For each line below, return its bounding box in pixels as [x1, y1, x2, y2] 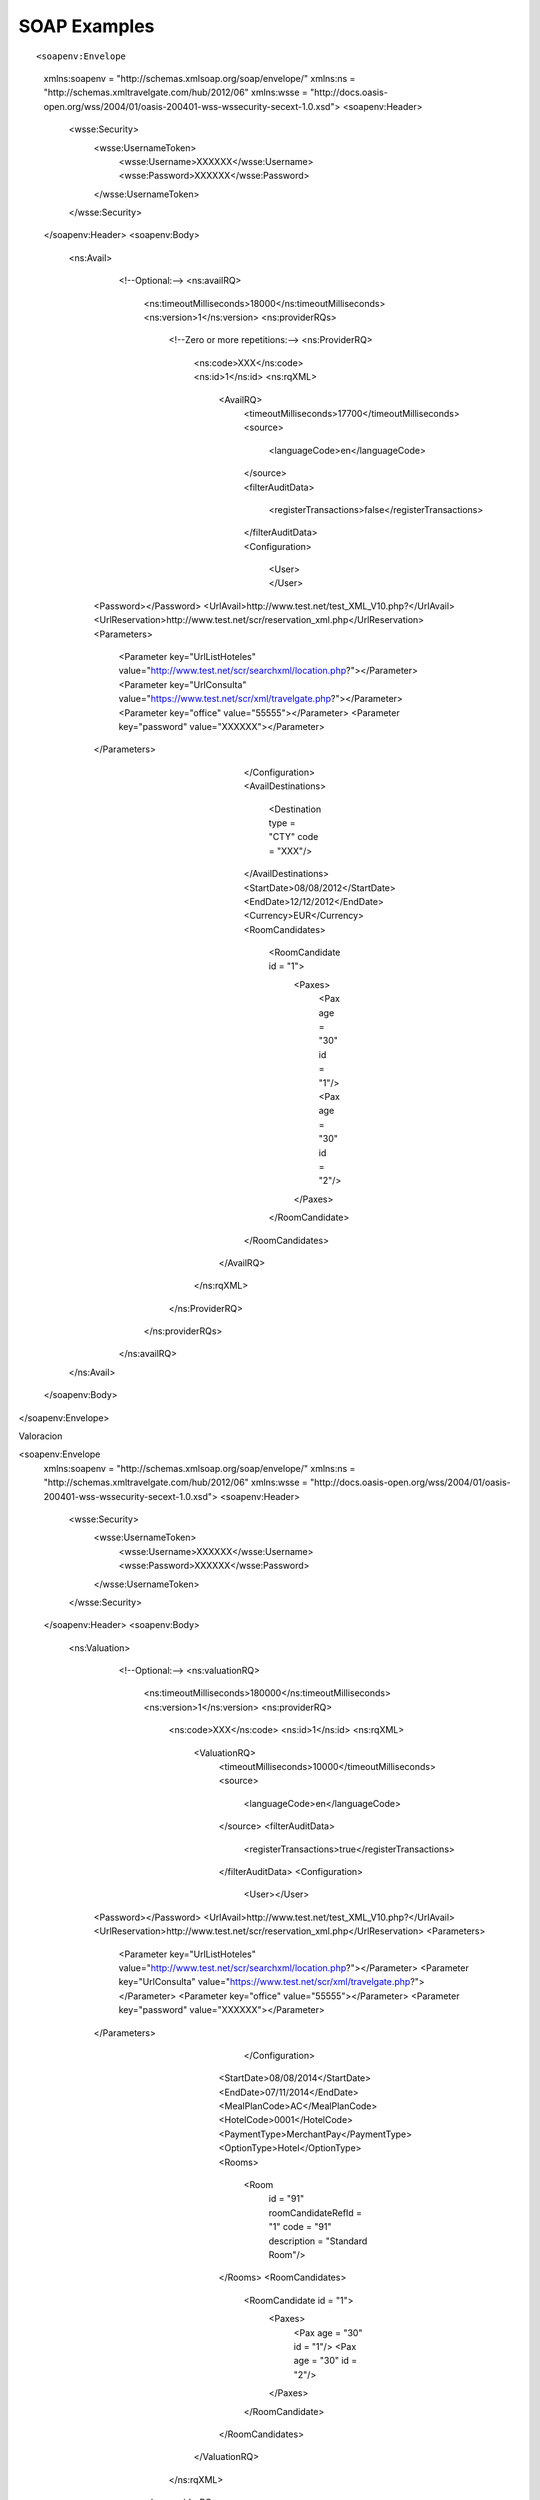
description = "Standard [268, 2235, 368, 2247]
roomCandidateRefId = [268, 2206, 363, 2219]
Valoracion [18, 1430, 63, 1442]
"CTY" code [268, 831, 319, 843]
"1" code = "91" [268, 2221, 332, 2233]
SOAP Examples [18, 15, 155, 37]
